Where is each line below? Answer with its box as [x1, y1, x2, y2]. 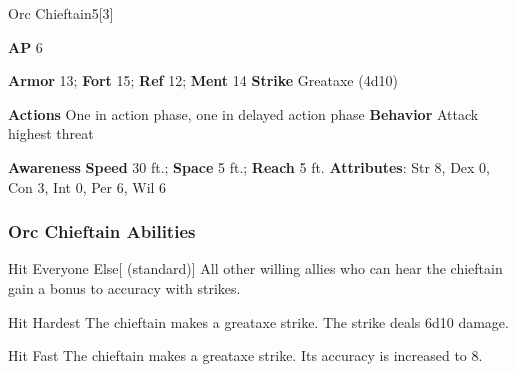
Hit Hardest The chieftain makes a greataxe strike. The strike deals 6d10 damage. [8, 311, 509, 332]
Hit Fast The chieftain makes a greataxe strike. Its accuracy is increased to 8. [8, 345, 483, 366]
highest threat [8, 123, 94, 144]
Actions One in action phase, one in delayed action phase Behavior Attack [8, 103, 479, 124]
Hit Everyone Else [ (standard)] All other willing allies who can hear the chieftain [8, 258, 503, 279]
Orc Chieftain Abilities [8, 219, 196, 244]
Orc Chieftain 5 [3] [8, 3, 114, 23]
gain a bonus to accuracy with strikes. [8, 277, 241, 298]
